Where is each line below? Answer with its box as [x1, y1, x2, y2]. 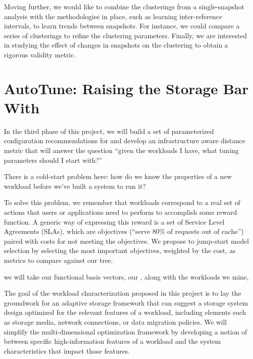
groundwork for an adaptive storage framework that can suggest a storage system [4, 297, 248, 308]
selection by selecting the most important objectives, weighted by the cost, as [4, 245, 236, 256]
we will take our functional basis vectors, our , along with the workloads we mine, [4, 271, 249, 282]
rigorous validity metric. [4, 49, 76, 59]
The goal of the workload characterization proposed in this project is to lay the [4, 288, 241, 298]
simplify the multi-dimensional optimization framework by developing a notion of [4, 326, 247, 336]
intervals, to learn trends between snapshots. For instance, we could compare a [4, 21, 240, 31]
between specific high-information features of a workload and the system [4, 336, 221, 346]
